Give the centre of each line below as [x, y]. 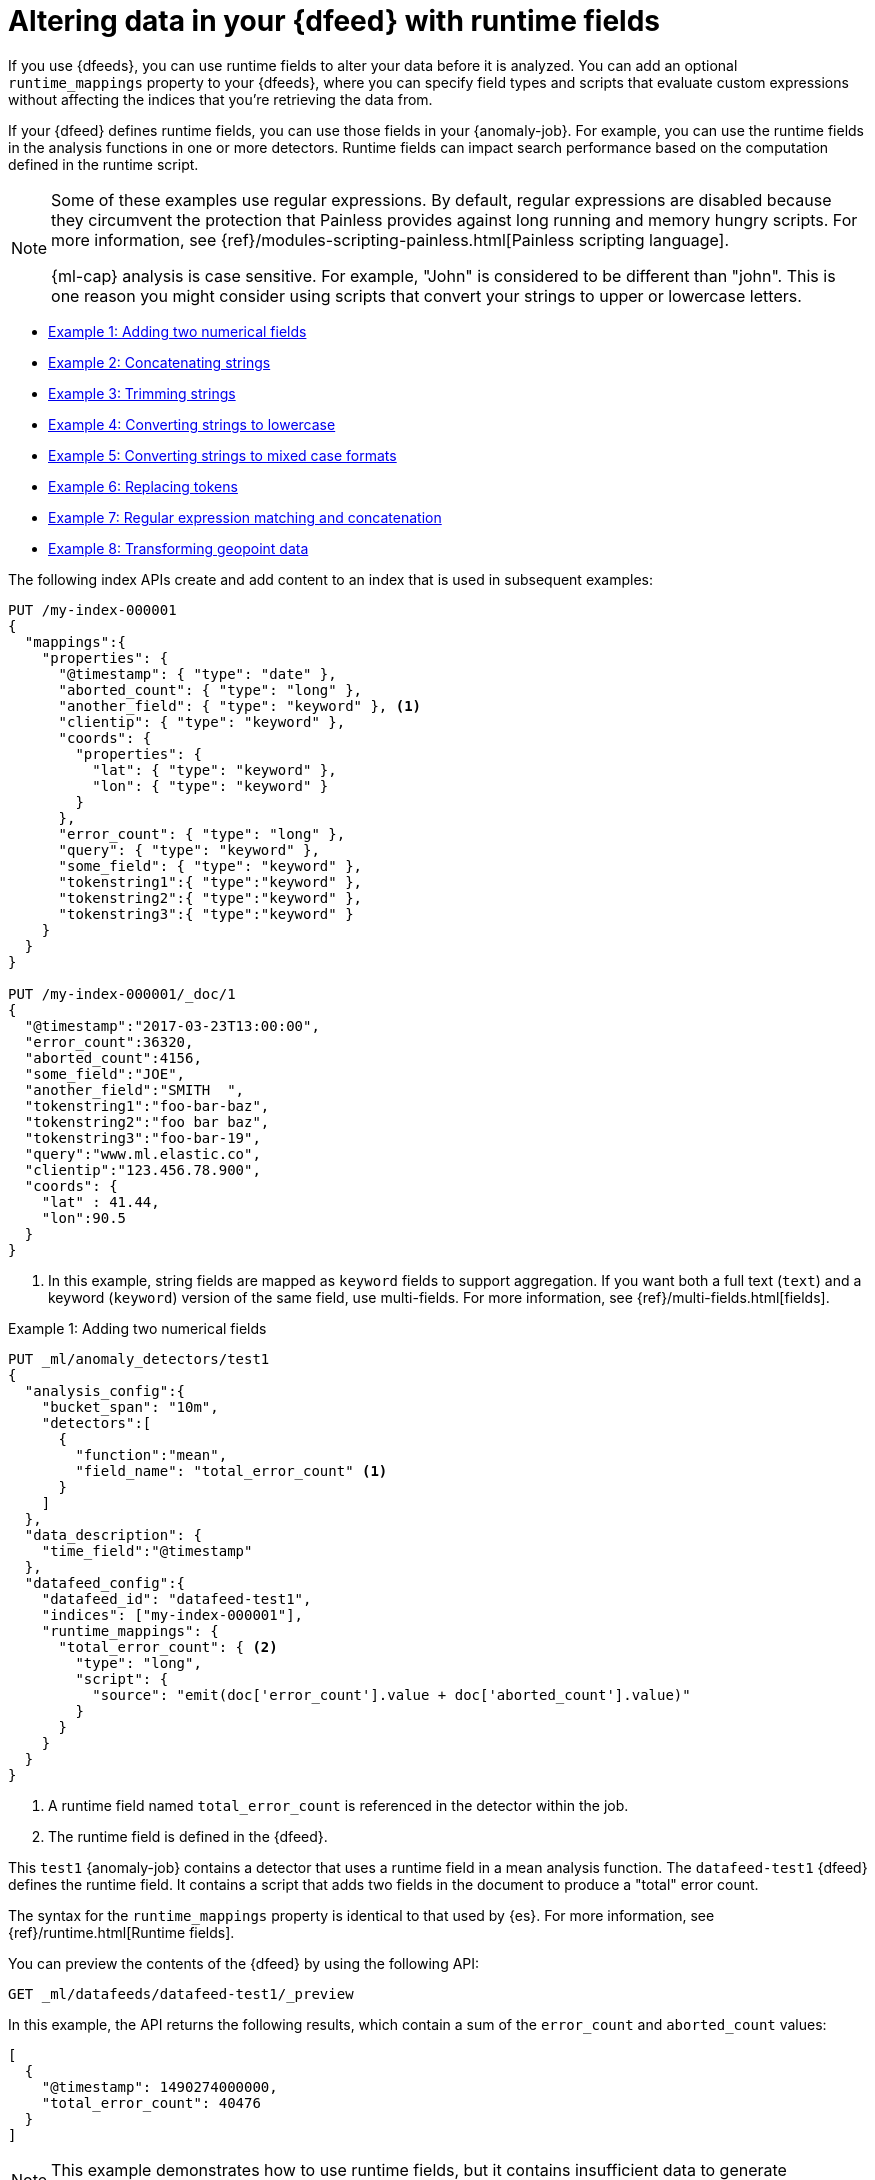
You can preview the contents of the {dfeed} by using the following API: [244, 1963]
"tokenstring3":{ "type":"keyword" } [206, 913]
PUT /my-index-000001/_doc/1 [122, 993]
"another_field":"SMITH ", [134, 1089]
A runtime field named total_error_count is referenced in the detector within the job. [338, 1805]
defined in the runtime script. [103, 164]
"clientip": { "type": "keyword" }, [202, 721]
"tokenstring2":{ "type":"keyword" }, [210, 897]
